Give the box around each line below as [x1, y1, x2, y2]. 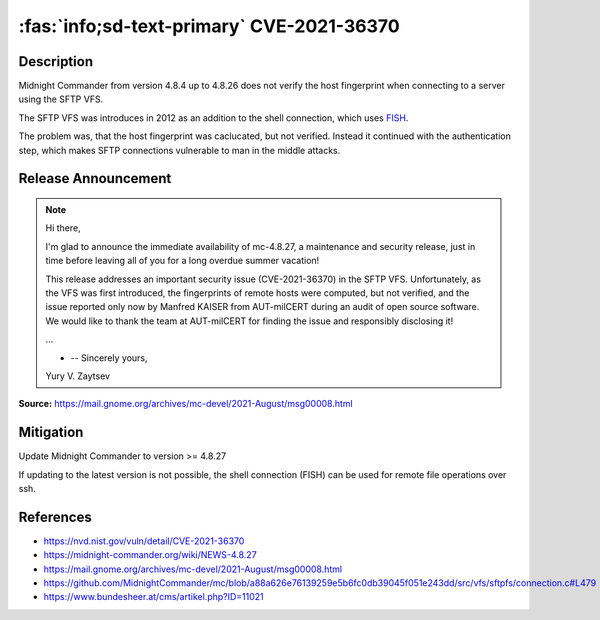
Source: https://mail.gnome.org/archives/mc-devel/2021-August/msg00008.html [18, 398, 354, 410]
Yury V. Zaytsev [45, 370, 110, 382]
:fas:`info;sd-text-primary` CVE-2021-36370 [18, 15, 400, 37]
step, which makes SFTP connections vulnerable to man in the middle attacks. [18, 144, 341, 156]
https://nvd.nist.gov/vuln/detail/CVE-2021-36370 [43, 535, 245, 547]
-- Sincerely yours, [70, 351, 149, 364]
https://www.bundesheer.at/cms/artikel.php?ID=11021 [43, 591, 264, 603]
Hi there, [45, 222, 81, 234]
